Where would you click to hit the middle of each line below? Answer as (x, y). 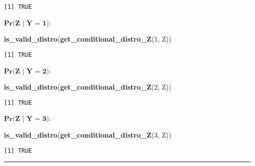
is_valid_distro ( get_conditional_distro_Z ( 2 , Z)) (88, 87)
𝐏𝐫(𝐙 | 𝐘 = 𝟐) (26, 71)
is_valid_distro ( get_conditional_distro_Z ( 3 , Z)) (88, 134)
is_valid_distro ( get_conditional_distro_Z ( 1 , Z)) (88, 39)
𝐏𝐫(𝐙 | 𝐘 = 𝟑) (26, 119)
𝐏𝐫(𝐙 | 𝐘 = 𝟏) (26, 23)
